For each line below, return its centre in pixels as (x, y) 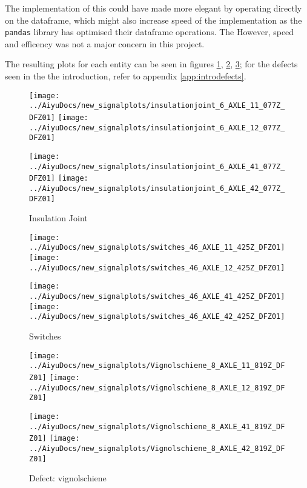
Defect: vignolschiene (68, 478)
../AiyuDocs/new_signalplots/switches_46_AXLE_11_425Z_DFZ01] (157, 248)
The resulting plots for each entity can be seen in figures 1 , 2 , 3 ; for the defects (151, 64)
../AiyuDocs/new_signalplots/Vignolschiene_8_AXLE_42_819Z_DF (157, 448)
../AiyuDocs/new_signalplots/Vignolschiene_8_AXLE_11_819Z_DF (157, 366)
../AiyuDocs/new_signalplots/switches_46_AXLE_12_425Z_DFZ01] (157, 268)
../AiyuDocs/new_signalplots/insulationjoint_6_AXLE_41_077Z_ (157, 166)
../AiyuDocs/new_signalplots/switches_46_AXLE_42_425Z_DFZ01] (157, 317)
